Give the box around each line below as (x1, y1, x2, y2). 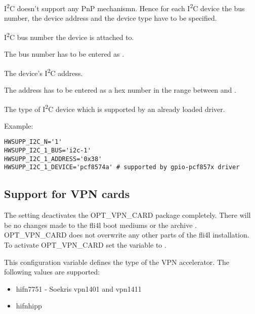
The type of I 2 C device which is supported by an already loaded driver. (4, 102, 225, 114)
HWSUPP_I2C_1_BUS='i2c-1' (4, 147, 91, 154)
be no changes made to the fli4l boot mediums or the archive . (4, 219, 197, 230)
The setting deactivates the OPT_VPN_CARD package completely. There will (4, 210, 251, 220)
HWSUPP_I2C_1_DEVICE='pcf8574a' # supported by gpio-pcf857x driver (4, 164, 240, 171)
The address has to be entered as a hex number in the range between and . (4, 84, 236, 95)
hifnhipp (16, 300, 42, 311)
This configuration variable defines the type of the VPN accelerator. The (4, 256, 230, 267)
